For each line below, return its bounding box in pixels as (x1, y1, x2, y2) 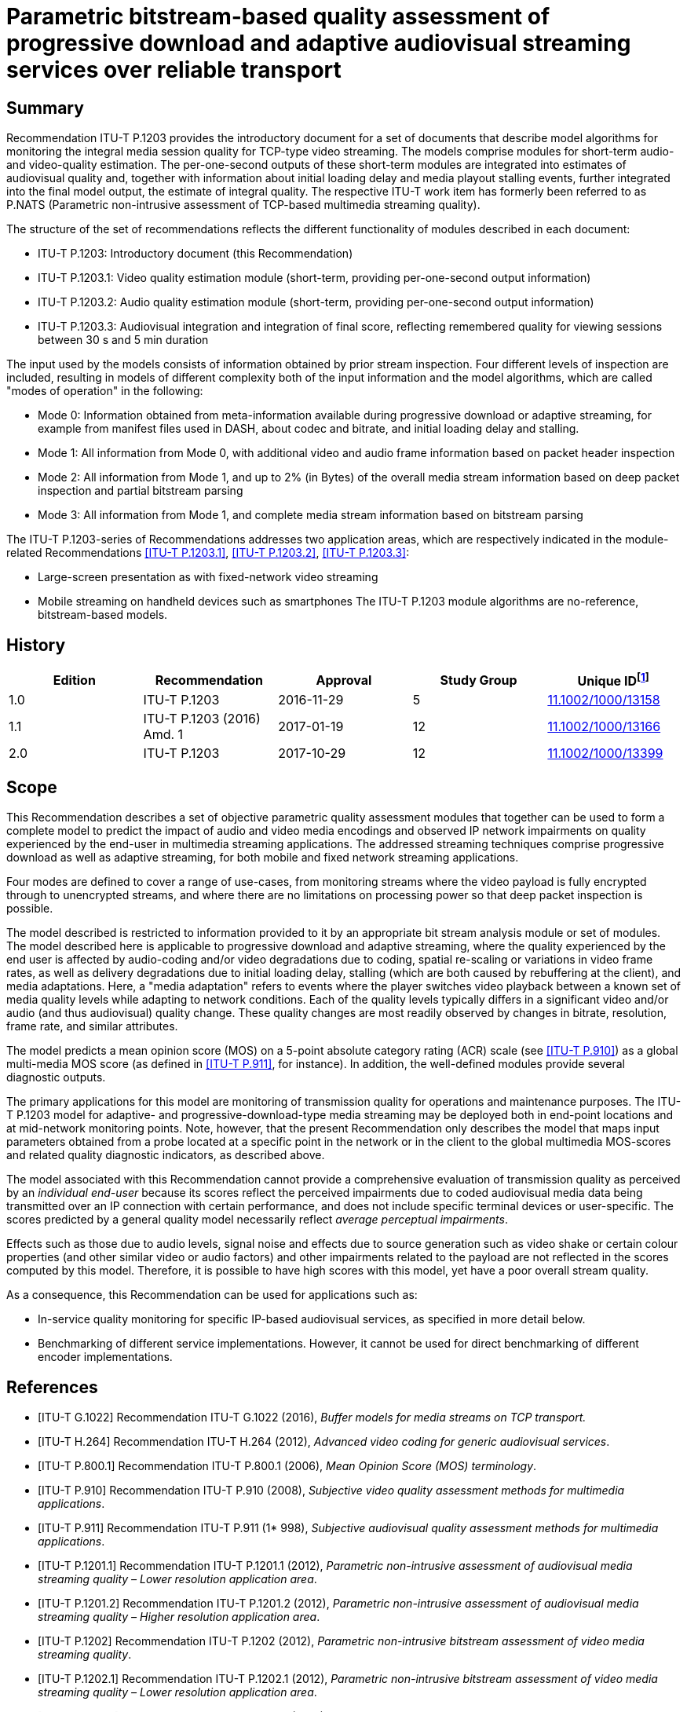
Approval (316, 671, 372, 688)
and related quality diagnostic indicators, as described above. (6, 1148, 325, 1162)
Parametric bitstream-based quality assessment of (6, 3, 550, 30)
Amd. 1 (143, 726, 184, 743)
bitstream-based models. (38, 608, 168, 622)
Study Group (440, 671, 517, 688)
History (6, 635, 66, 655)
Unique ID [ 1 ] (577, 671, 649, 690)
